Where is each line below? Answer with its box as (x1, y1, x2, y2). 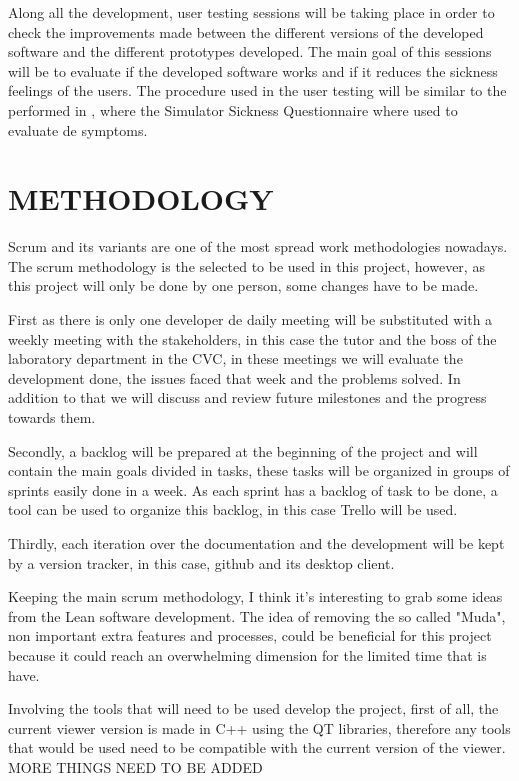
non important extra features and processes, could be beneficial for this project (8, 625, 492, 646)
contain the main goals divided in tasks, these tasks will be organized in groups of (8, 460, 510, 481)
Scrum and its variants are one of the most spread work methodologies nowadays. (8, 236, 508, 257)
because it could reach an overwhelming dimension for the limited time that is (8, 644, 487, 665)
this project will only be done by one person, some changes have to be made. (8, 275, 479, 296)
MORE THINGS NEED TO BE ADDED (8, 756, 263, 777)
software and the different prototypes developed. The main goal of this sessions (8, 41, 492, 62)
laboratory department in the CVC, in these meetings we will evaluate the (8, 348, 463, 369)
